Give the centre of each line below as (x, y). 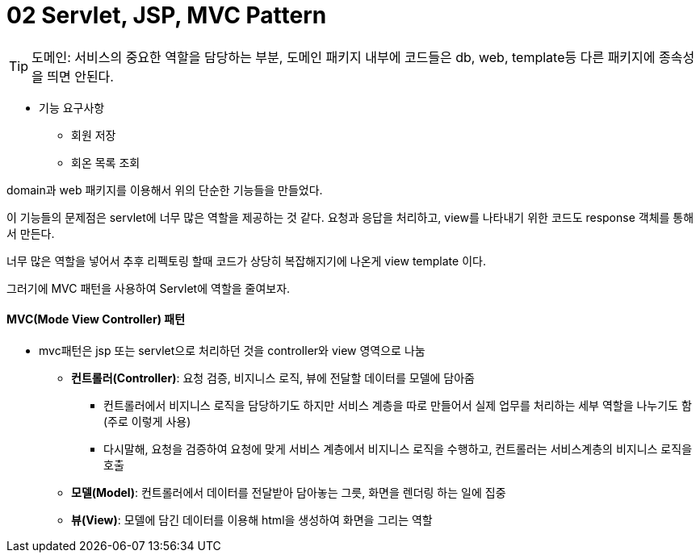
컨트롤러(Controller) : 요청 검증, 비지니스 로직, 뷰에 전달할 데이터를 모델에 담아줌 (273, 378)
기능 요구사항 (72, 107)
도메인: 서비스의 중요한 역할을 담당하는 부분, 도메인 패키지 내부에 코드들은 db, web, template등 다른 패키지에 (344, 57)
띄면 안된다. (80, 76)
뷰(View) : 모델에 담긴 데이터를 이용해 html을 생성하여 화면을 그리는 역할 (252, 519)
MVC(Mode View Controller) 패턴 (96, 319)
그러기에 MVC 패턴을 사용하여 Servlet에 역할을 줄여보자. (149, 288)
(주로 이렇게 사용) (147, 421)
